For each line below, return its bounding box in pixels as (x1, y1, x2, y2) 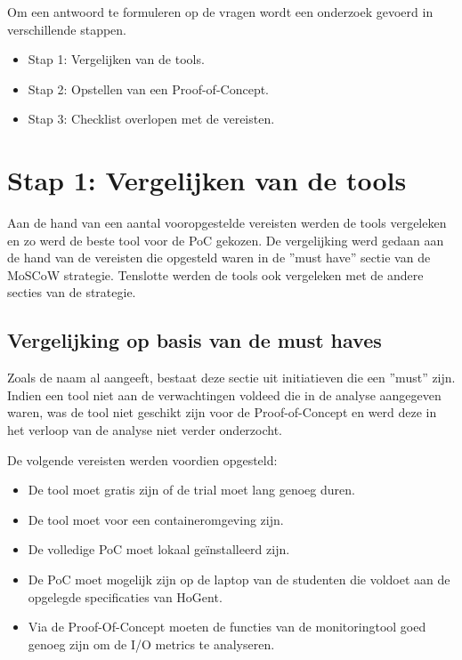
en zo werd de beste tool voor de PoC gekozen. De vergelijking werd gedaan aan (7, 230, 444, 249)
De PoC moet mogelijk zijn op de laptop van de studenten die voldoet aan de (28, 570, 450, 589)
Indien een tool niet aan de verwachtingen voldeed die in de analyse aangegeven (7, 385, 442, 404)
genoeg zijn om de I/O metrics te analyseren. (28, 634, 275, 653)
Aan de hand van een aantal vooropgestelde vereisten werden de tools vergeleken (7, 213, 447, 232)
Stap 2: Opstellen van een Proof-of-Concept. (28, 79, 270, 98)
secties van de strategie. (7, 283, 136, 302)
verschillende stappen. (7, 20, 126, 38)
